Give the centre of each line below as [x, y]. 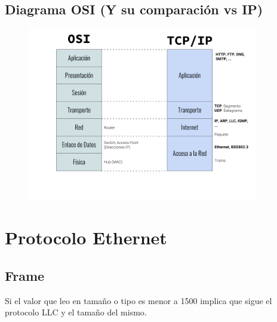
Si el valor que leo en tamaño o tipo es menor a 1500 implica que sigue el [138, 300]
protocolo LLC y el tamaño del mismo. [76, 312]
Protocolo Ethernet [86, 237]
